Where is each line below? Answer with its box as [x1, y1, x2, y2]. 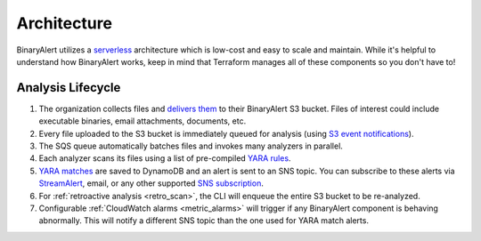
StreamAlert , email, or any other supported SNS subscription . [38, 178, 265, 189]
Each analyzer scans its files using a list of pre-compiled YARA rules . [38, 153, 291, 164]
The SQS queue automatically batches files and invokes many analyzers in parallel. [38, 141, 343, 151]
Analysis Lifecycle [16, 80, 121, 95]
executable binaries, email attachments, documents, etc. [38, 116, 247, 126]
